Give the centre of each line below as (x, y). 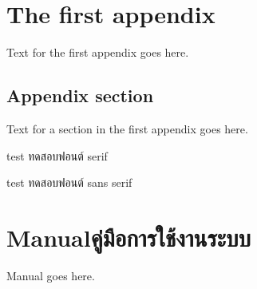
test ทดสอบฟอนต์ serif (57, 155)
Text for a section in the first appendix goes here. (127, 128)
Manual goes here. (51, 275)
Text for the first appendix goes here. (98, 52)
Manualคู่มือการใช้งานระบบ (129, 237)
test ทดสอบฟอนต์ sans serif (69, 182)
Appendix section (80, 95)
